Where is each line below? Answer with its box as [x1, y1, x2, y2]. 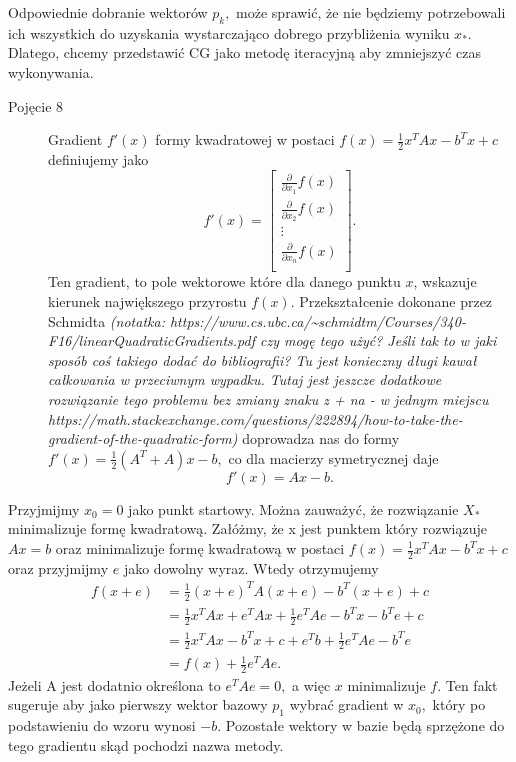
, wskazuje [413, 271, 477, 292]
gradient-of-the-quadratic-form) [48, 428, 238, 449]
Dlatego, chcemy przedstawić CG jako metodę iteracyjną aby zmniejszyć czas [8, 42, 482, 63]
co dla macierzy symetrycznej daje [228, 447, 439, 468]
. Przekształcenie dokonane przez [290, 291, 493, 312]
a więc [292, 674, 331, 695]
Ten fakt [445, 674, 498, 695]
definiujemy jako [48, 149, 149, 169]
